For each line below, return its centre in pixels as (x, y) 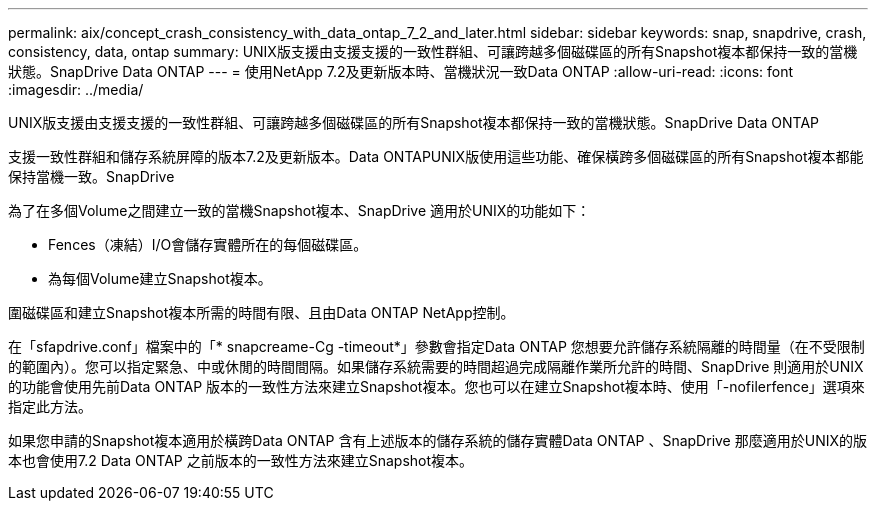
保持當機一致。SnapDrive (91, 176)
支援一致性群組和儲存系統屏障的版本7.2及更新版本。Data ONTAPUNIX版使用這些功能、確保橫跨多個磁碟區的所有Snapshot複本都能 (436, 156)
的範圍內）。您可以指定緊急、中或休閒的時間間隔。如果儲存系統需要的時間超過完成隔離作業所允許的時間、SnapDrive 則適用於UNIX (436, 366)
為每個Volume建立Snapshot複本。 (160, 278)
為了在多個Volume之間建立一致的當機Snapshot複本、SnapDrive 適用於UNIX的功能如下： (299, 210)
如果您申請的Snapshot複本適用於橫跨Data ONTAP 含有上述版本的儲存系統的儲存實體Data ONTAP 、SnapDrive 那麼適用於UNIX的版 (437, 440)
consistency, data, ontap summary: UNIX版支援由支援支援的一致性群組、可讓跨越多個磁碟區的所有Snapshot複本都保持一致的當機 (433, 51)
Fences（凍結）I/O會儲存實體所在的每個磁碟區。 (208, 244)
